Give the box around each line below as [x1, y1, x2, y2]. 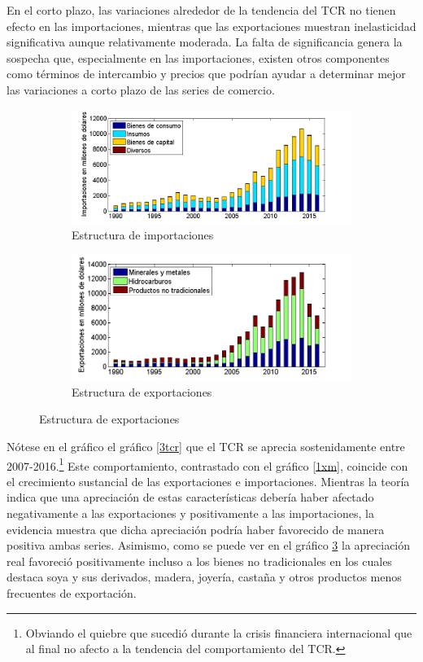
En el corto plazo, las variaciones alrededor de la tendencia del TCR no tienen [7, 2, 396, 18]
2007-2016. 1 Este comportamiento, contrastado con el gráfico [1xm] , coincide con [7, 454, 408, 474]
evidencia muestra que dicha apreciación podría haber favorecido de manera [7, 520, 385, 537]
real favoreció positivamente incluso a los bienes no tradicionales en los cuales [7, 552, 392, 569]
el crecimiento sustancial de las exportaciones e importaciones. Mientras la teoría [7, 472, 410, 489]
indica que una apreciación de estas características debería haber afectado [7, 489, 374, 506]
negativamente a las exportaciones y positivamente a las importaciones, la [7, 505, 374, 521]
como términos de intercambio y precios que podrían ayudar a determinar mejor [7, 65, 406, 82]
